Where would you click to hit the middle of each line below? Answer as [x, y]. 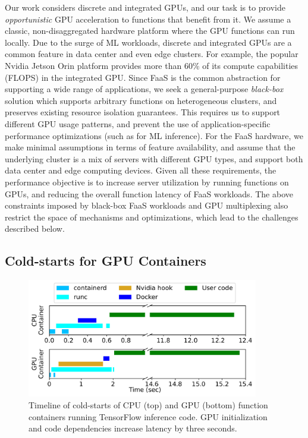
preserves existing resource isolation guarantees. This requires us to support [143, 112]
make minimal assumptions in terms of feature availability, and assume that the [150, 147]
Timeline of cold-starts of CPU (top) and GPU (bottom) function [148, 405]
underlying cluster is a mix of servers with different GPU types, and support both [154, 158]
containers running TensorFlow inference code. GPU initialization [148, 416]
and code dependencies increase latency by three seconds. [133, 428]
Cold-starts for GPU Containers [106, 261]
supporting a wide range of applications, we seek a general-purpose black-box [144, 89]
